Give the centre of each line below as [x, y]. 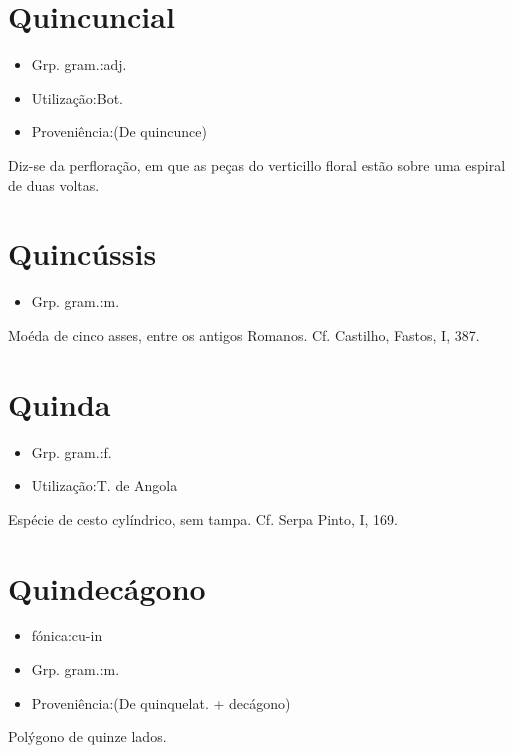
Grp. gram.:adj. [79, 64]
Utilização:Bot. [77, 97]
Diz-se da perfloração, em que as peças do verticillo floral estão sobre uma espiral [257, 164]
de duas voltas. [54, 184]
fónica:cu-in [67, 635]
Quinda [59, 403]
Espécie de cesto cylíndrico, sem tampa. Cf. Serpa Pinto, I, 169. [203, 518]
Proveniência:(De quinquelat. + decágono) [161, 702]
